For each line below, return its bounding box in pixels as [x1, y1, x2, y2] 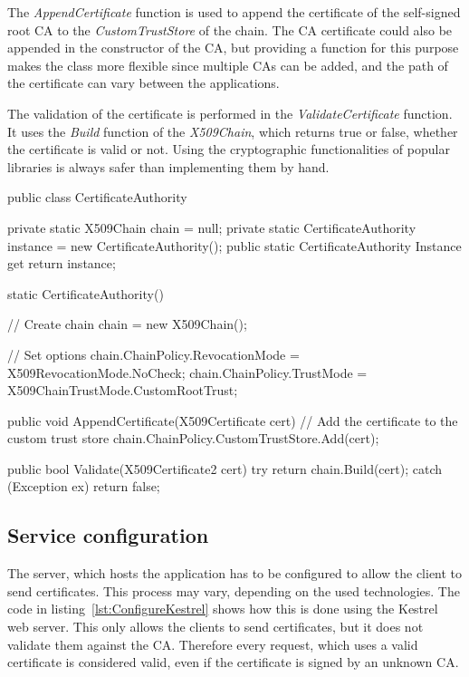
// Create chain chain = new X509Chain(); [7, 314, 247, 334]
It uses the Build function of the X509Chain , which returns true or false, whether [7, 121, 458, 140]
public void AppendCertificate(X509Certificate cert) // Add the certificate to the [7, 411, 458, 430]
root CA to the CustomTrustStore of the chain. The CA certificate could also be [7, 20, 453, 39]
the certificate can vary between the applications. [7, 73, 280, 92]
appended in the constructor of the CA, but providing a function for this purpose [7, 38, 459, 57]
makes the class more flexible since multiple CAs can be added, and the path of [7, 55, 448, 74]
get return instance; [7, 254, 116, 273]
